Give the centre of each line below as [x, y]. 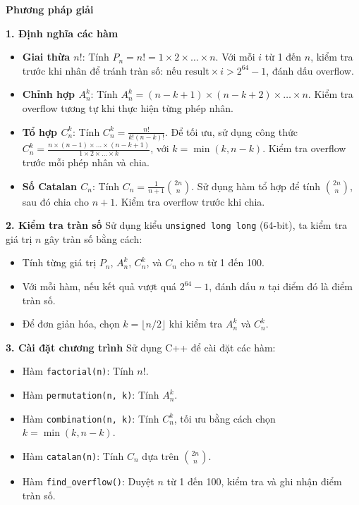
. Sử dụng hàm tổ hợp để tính [256, 186]
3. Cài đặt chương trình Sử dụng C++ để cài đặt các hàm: [141, 347]
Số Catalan [49, 186]
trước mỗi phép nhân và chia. [86, 162]
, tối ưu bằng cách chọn [225, 418]
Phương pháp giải [50, 9]
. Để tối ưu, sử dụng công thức [231, 131]
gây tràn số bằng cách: [93, 238]
